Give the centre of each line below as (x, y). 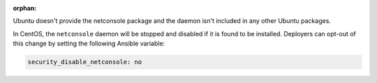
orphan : (25, 8)
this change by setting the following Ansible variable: (89, 44)
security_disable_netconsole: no (85, 62)
